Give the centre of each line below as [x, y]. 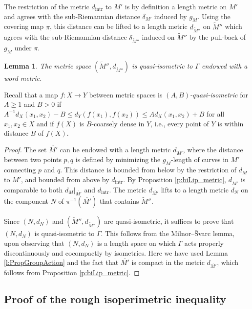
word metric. [23, 78]
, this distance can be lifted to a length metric [118, 26]
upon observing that [34, 243]
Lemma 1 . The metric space [48, 66]
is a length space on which [136, 243]
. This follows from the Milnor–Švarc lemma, [168, 233]
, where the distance [213, 149]
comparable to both [33, 189]
